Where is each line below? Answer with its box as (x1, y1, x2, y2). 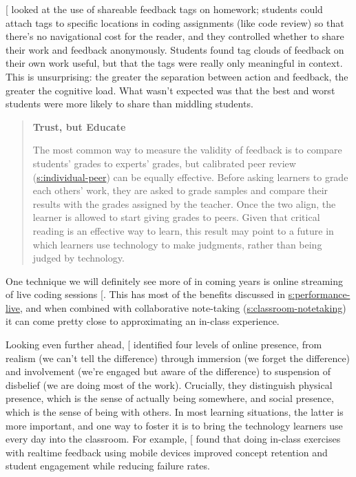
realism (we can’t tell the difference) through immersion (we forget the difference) (6, 350, 350, 365)
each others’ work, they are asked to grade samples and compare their (32, 183, 328, 198)
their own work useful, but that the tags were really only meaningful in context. (6, 56, 343, 70)
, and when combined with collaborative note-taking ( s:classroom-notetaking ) (20, 300, 346, 315)
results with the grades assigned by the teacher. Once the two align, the (32, 196, 336, 211)
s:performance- (288, 287, 350, 301)
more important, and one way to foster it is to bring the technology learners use (6, 418, 343, 432)
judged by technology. (32, 251, 125, 265)
